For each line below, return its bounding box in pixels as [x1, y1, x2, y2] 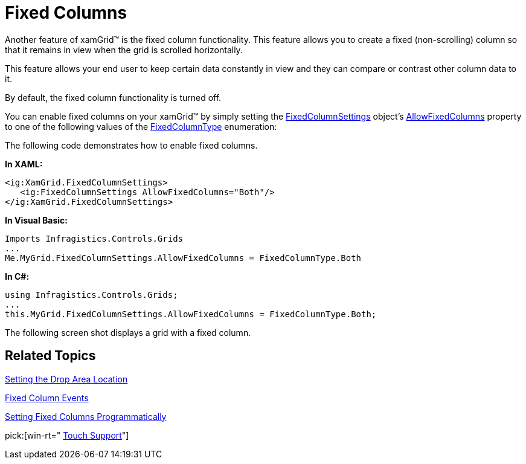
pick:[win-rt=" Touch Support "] [5, 430, 129, 440]
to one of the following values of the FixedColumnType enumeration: [5, 121, 277, 132]
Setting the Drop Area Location [5, 373, 128, 384]
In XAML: [5, 158, 43, 169]
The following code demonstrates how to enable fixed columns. [5, 140, 258, 150]
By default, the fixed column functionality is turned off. [5, 92, 222, 103]
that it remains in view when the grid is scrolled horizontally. [5, 44, 243, 55]
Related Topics [5, 348, 96, 364]
